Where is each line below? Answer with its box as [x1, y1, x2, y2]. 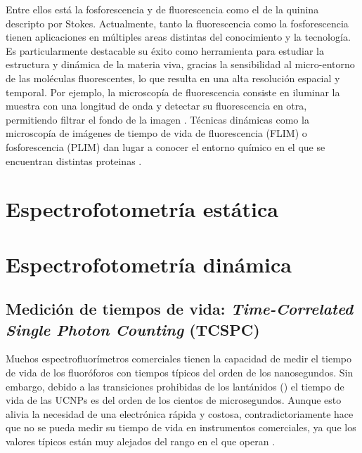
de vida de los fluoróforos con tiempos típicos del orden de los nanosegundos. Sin [6, 365, 354, 380]
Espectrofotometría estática [6, 195, 278, 223]
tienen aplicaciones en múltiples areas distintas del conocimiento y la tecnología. [6, 29, 351, 44]
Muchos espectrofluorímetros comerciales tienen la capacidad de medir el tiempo [6, 351, 352, 366]
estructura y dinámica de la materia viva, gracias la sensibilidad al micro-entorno [6, 57, 355, 72]
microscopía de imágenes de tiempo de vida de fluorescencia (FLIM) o [6, 126, 307, 140]
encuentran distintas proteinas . [6, 153, 142, 168]
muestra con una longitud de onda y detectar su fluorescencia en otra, [6, 98, 307, 113]
